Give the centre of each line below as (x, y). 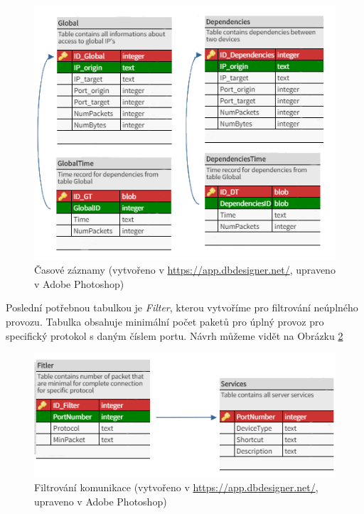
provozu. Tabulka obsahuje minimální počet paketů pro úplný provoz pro (165, 322)
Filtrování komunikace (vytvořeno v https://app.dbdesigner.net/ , (176, 487)
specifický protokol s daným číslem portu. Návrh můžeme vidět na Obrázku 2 (175, 335)
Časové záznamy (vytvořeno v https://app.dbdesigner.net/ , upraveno (185, 270)
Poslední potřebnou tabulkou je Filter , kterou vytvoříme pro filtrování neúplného (182, 307)
